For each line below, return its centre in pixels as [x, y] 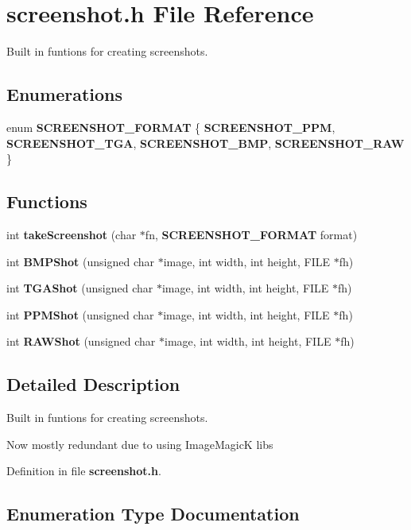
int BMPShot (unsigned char [80, 261]
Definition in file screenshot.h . [84, 471]
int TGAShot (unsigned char [80, 288]
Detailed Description [93, 384]
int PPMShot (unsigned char [80, 314]
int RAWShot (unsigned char [81, 341]
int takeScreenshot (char [72, 234]
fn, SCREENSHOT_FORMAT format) [251, 234]
